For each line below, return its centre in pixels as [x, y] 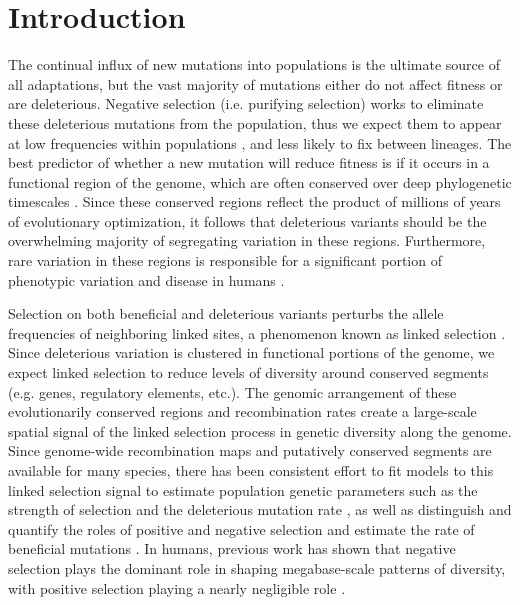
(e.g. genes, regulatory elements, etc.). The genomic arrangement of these [232, 391]
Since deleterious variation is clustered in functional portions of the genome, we [251, 352]
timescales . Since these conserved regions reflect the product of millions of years [254, 201]
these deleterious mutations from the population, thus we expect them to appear [255, 122]
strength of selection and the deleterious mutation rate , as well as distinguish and [260, 509]
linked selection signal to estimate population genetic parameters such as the [243, 489]
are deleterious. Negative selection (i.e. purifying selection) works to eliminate [246, 103]
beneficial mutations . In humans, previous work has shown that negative [232, 548]
